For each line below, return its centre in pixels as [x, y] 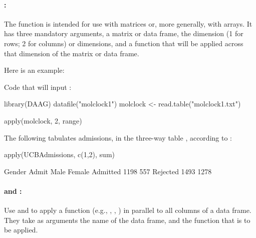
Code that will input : [38, 87]
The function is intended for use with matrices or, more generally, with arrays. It [128, 23]
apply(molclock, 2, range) [43, 120]
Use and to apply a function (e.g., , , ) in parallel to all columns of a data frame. [128, 210]
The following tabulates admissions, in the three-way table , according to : [118, 137]
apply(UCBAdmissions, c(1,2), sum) [60, 154]
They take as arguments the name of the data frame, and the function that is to [127, 220]
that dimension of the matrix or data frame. [72, 53]
